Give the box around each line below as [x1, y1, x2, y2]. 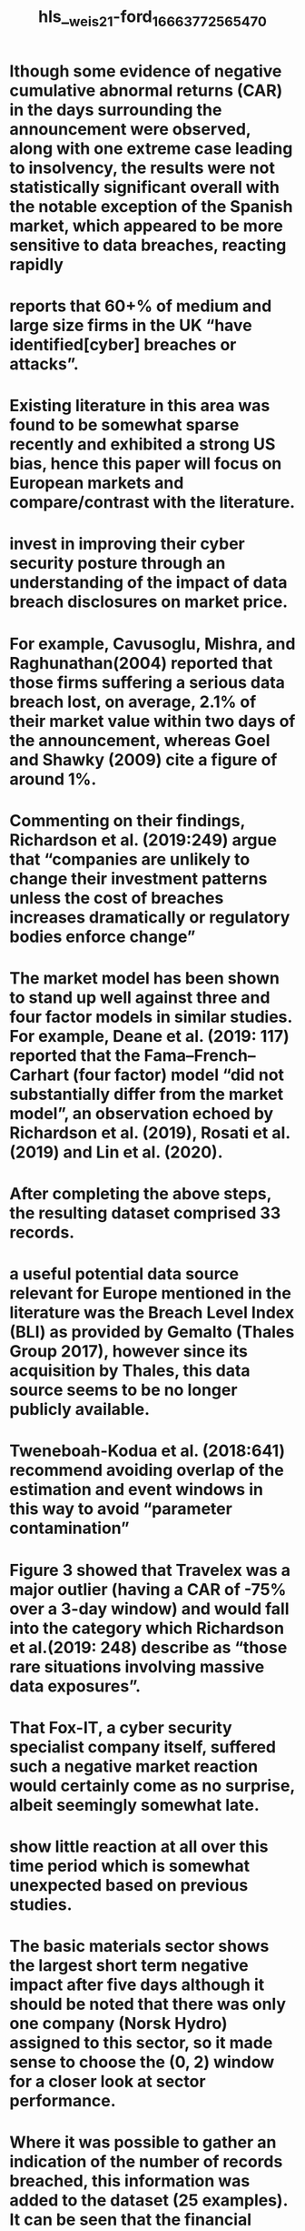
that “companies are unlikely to [9, 849, 251, 870]
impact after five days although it [9, 1974, 265, 1995]
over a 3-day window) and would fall [9, 1599, 290, 1619]
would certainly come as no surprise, [9, 1775, 295, 1796]
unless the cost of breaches [9, 887, 224, 908]
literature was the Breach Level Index [9, 1303, 295, 1323]
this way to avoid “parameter [9, 1499, 233, 1519]
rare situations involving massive [9, 1656, 265, 1677]
